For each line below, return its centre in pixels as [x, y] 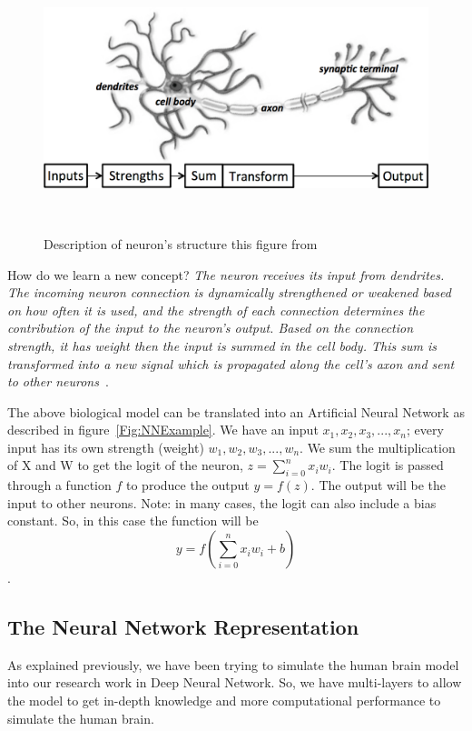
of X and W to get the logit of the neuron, [125, 465]
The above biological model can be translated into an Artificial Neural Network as [236, 411]
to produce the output [188, 485]
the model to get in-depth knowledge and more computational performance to [224, 701]
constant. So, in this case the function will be [133, 521]
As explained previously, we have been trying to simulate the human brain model [233, 664]
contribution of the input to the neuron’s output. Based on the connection [211, 328]
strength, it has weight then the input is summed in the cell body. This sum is [222, 345]
